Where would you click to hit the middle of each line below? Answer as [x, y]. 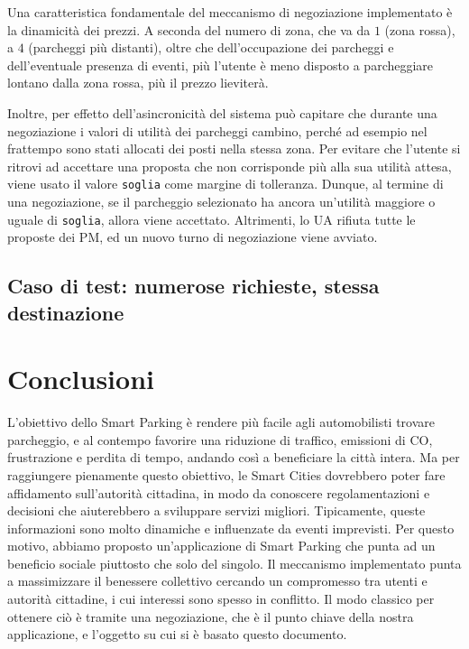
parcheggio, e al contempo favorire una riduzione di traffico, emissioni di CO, [220, 439]
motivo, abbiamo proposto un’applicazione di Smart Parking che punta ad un [221, 546]
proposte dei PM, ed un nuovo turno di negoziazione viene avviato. [193, 237]
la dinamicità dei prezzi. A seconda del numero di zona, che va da [189, 29]
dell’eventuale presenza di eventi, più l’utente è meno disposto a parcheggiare [221, 65]
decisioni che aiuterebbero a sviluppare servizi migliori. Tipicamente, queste [216, 510]
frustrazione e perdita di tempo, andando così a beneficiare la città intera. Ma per [234, 457]
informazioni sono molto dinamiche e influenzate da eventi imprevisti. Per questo [231, 528]
